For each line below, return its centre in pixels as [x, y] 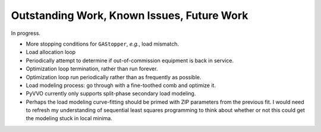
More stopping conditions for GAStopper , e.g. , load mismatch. [103, 44]
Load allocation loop [51, 52]
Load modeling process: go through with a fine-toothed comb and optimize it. [121, 85]
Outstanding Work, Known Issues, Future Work [130, 15]
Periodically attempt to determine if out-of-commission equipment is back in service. [130, 60]
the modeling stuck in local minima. [69, 118]
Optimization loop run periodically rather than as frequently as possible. [114, 77]
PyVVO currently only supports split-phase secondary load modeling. [111, 94]
